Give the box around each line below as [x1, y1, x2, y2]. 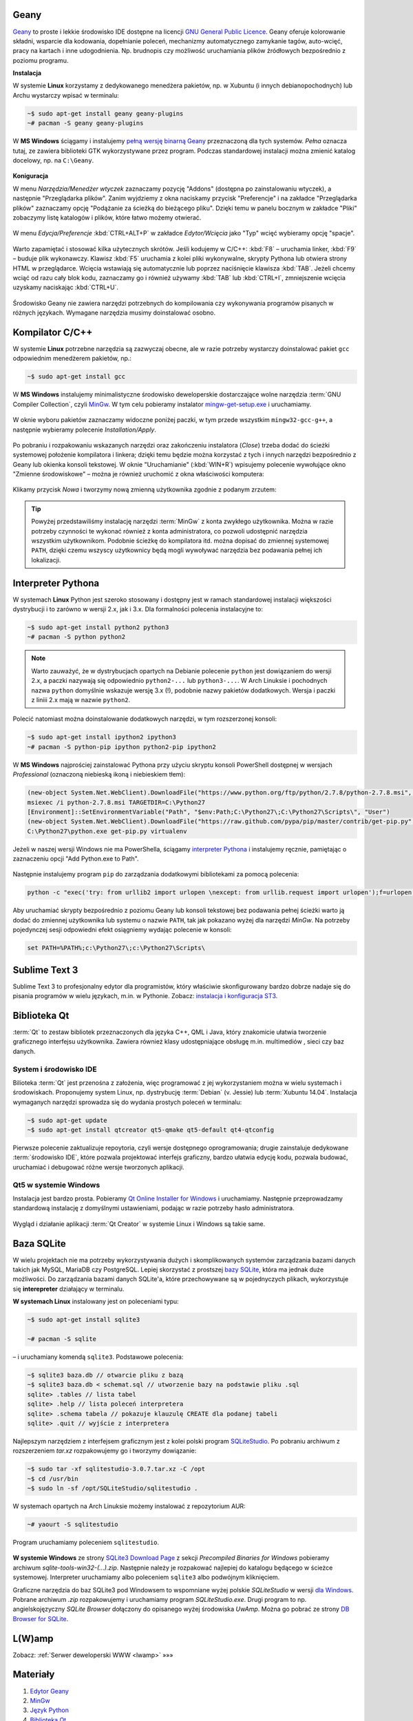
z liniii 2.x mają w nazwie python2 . [31, 696, 131, 704]
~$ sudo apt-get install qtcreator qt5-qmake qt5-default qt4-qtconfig [27, 1126, 275, 1134]
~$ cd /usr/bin [27, 1475, 78, 1483]
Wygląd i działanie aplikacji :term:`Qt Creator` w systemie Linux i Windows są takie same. [12, 1219, 265, 1228]
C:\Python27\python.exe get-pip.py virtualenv [27, 827, 187, 835]
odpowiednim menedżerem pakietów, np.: [12, 355, 132, 363]
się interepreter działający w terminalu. [12, 1285, 125, 1293]
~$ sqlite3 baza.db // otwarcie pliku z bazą [27, 1371, 184, 1379]
